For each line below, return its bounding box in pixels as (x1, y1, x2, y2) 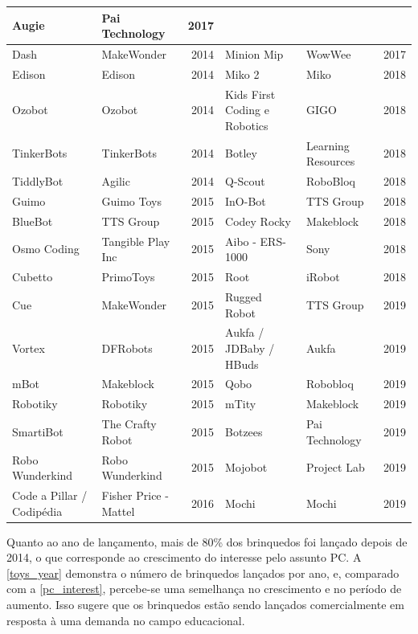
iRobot (305, 268, 340, 285)
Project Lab (305, 459, 365, 476)
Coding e (225, 101, 269, 118)
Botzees (225, 423, 263, 440)
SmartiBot (12, 423, 64, 440)
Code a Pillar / (12, 486, 88, 503)
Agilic (101, 173, 130, 190)
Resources (305, 153, 355, 170)
